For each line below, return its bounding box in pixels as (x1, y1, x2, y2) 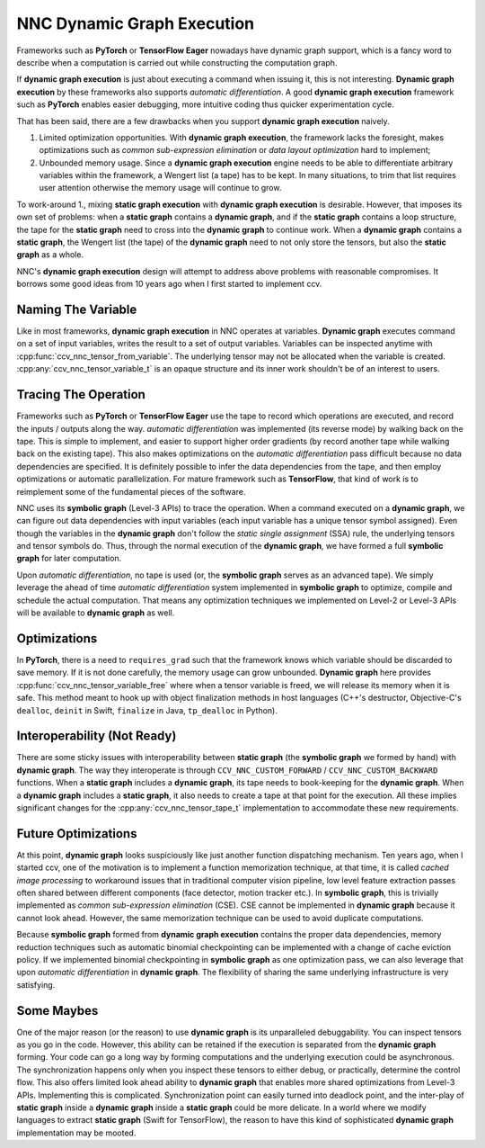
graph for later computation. (16, 553, 122, 564)
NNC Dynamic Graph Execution (16, 13, 255, 33)
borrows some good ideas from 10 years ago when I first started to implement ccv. (16, 279, 322, 290)
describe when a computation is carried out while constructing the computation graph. (16, 57, 338, 67)
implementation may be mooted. (16, 1127, 137, 1138)
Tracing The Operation (16, 387, 145, 402)
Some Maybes (16, 1003, 99, 1018)
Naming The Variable (16, 302, 137, 317)
